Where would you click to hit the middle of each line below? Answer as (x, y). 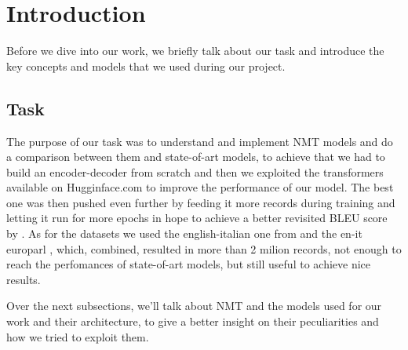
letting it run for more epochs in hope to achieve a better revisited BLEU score (197, 218)
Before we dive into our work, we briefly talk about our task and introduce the (195, 51)
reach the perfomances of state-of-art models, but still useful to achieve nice (189, 264)
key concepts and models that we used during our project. (146, 66)
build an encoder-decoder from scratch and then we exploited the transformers (195, 171)
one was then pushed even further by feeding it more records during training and (201, 202)
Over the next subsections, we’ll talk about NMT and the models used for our (194, 306)
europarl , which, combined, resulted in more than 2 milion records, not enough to (204, 248)
